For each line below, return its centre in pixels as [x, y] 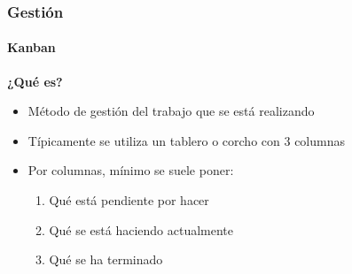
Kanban [31, 47]
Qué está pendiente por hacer [129, 200]
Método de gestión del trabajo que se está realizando [171, 111]
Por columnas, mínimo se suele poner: [131, 170]
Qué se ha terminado [106, 259]
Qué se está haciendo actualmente [141, 229]
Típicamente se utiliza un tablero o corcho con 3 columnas [186, 140]
